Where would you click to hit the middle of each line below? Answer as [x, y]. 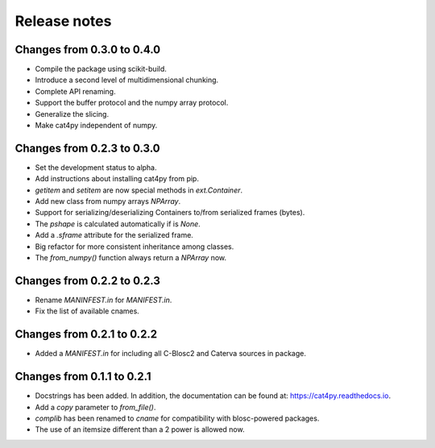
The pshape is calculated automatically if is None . [118, 224]
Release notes [63, 21]
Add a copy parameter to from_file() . [95, 407]
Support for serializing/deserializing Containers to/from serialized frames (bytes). [170, 213]
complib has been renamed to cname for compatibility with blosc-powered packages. [177, 418]
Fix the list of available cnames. [87, 311]
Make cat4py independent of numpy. [96, 126]
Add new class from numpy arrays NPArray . [108, 201]
